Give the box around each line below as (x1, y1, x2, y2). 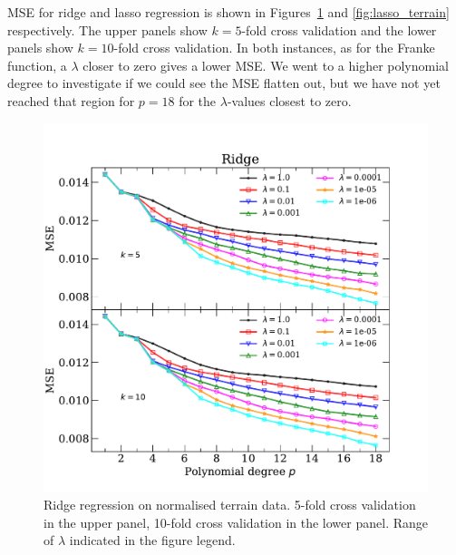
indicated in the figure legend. (69, 531, 236, 550)
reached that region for (7, 91, 135, 110)
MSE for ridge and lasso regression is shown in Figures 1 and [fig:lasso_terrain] (7, 3, 450, 21)
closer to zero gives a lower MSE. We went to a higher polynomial (82, 55, 449, 74)
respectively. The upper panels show (7, 20, 208, 39)
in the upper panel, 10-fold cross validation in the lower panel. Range (44, 512, 428, 531)
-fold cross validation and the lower (241, 20, 437, 39)
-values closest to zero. (227, 91, 352, 110)
